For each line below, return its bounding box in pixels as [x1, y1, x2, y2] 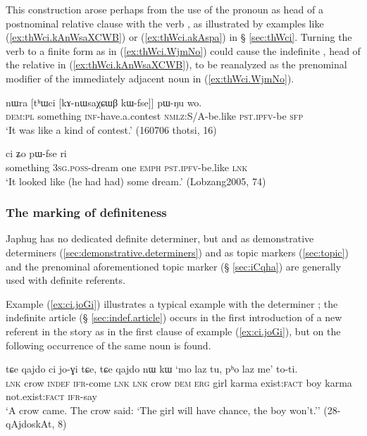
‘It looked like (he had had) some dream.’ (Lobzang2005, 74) [6, 173, 266, 188]
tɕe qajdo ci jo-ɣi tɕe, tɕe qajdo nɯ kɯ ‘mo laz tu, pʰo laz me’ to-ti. [6, 361, 298, 376]
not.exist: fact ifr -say [6, 389, 97, 404]
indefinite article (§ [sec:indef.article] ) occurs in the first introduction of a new [6, 310, 342, 325]
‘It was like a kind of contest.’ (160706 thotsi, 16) [6, 122, 217, 137]
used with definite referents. [6, 273, 125, 287]
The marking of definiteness [6, 204, 167, 221]
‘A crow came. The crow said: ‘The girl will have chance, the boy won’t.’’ [6, 402, 321, 417]
